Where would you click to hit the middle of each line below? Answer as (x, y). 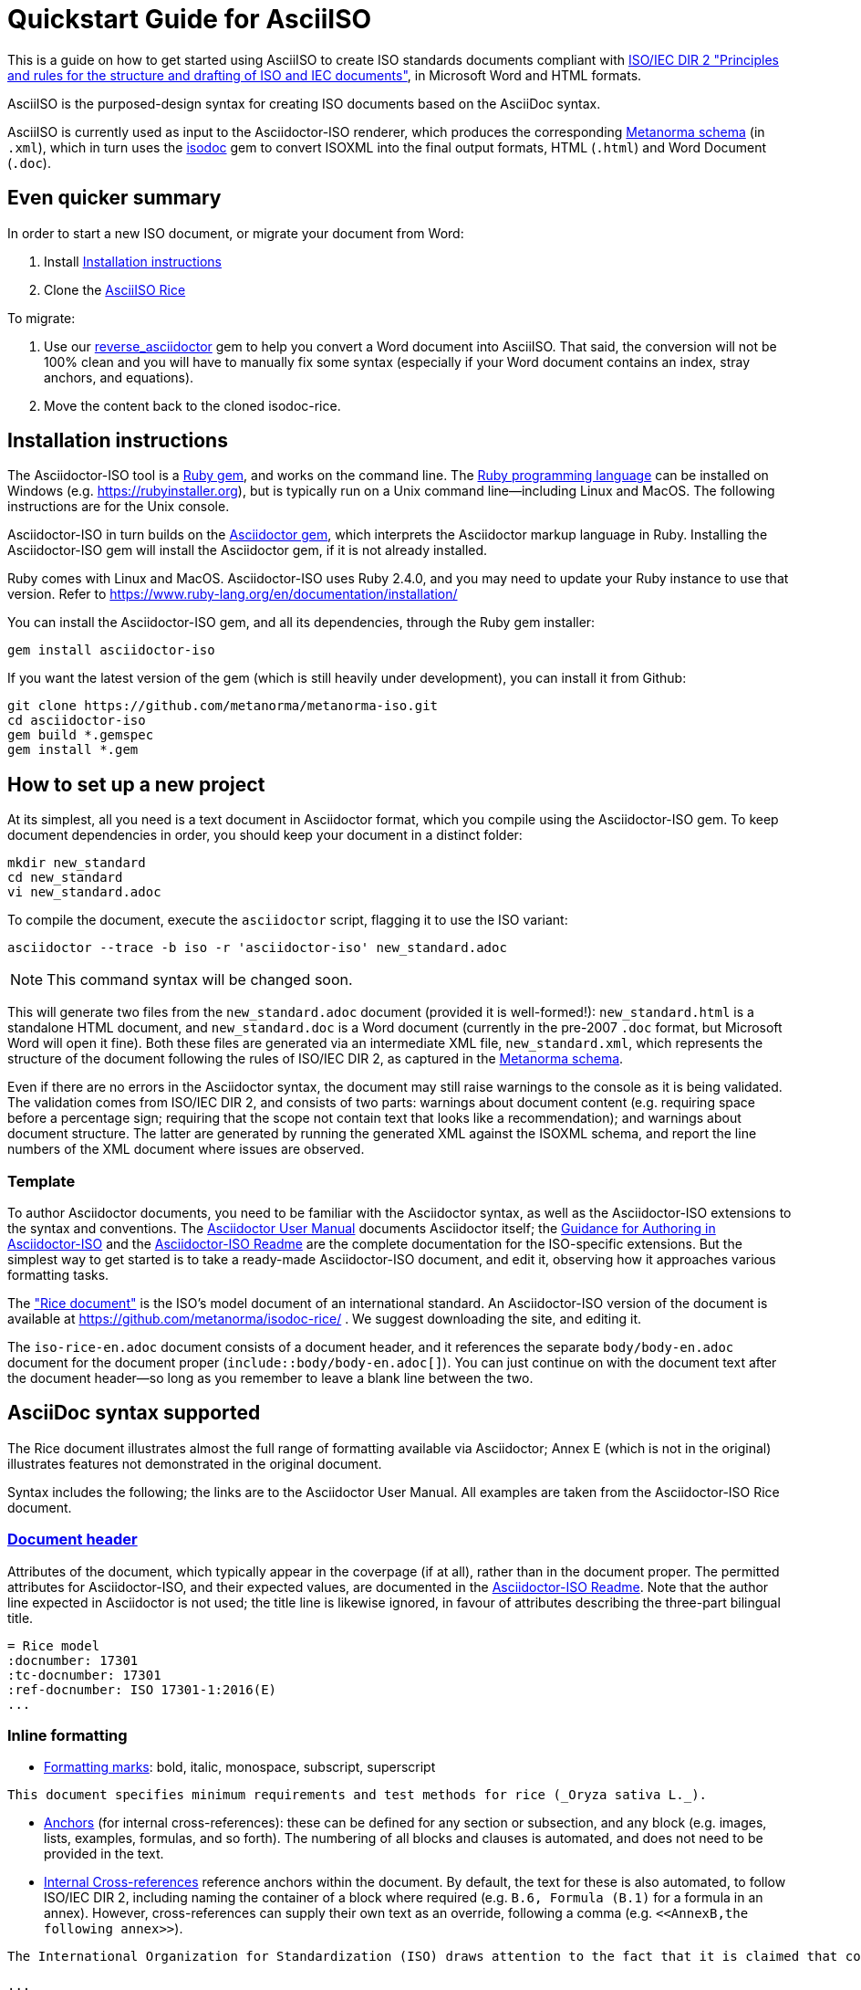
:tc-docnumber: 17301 (84, 1675)
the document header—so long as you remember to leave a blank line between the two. (270, 1378)
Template (41, 1181)
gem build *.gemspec (81, 735)
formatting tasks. (58, 1275)
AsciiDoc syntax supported (134, 1413)
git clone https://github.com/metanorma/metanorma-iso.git (223, 706)
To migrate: (41, 318)
